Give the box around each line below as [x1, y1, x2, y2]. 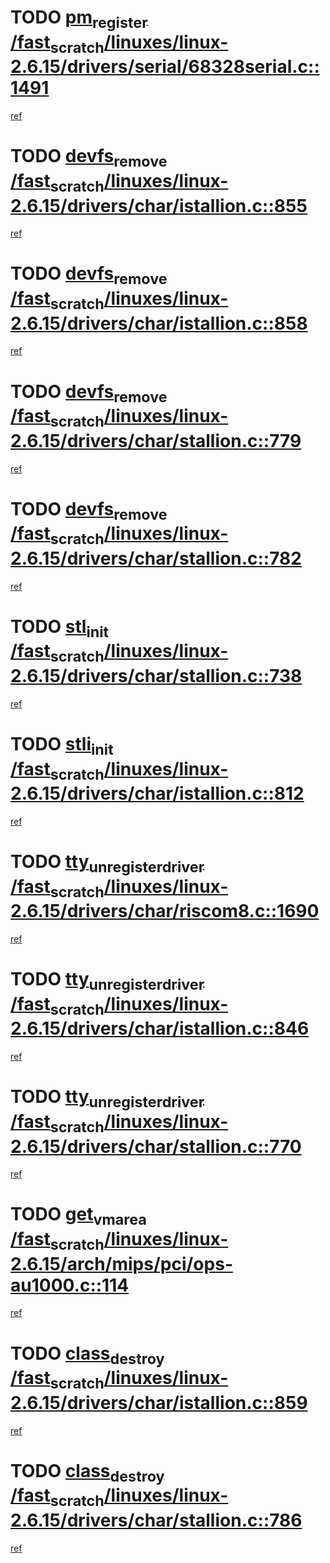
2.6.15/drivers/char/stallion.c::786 [10, 1509, 303, 1531]
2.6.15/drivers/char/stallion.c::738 [10, 665, 303, 687]
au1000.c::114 [10, 1274, 130, 1296]
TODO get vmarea [10, 1203, 147, 1230]
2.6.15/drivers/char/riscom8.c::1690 [10, 900, 320, 923]
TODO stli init [10, 732, 114, 759]
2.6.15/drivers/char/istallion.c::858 [10, 312, 308, 335]
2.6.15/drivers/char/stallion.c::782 [10, 547, 302, 570]
